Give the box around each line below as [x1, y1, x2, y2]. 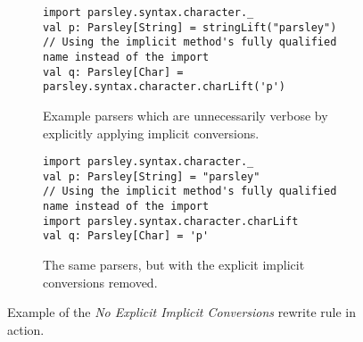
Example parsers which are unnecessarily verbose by [43, 105, 328, 124]
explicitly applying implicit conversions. [43, 123, 260, 142]
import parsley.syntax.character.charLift [43, 214, 299, 228]
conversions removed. [43, 272, 158, 291]
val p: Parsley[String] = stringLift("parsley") [43, 21, 337, 34]
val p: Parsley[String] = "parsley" [43, 170, 260, 183]
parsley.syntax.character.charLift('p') [43, 80, 286, 94]
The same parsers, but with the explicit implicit [43, 255, 305, 274]
